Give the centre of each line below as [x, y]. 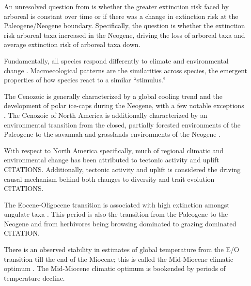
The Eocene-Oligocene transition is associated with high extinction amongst [117, 204]
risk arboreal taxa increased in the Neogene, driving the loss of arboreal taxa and [125, 35]
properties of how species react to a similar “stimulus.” [85, 80]
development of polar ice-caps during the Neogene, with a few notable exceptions [124, 105]
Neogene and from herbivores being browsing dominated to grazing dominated [120, 223]
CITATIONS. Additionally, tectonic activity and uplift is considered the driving [122, 169]
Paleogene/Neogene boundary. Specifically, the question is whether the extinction [125, 25]
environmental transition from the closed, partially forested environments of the [122, 124]
